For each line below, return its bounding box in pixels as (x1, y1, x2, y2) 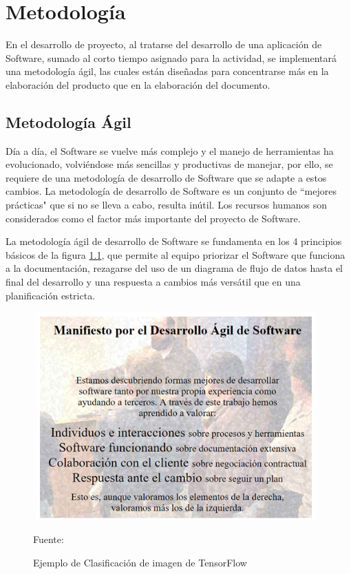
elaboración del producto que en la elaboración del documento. (6, 77, 270, 92)
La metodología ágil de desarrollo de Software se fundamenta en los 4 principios (6, 234, 342, 248)
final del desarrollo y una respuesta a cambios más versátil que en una (6, 275, 301, 289)
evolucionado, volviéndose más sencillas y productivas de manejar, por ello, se (6, 157, 333, 171)
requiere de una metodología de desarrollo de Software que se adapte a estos (6, 170, 327, 184)
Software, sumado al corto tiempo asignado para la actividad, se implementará (6, 50, 337, 65)
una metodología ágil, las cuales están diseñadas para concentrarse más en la (6, 64, 329, 78)
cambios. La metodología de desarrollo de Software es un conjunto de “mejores (6, 184, 337, 198)
